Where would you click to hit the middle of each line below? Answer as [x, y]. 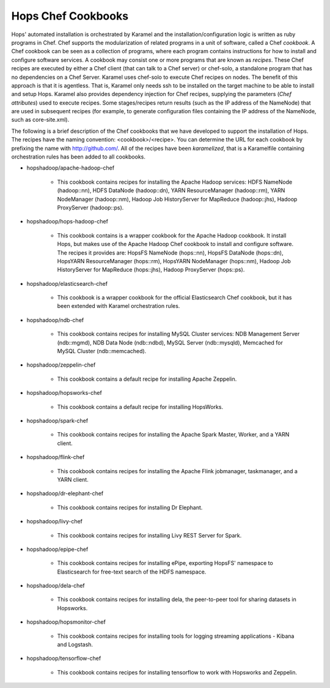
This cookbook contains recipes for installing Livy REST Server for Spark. [149, 535]
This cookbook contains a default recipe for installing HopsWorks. [140, 406]
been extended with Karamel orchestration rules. [119, 306]
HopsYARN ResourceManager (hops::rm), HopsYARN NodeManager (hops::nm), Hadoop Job [174, 261]
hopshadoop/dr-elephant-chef [65, 493]
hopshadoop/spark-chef [57, 421]
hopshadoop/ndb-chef [55, 320]
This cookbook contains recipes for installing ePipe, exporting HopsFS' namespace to [165, 563]
